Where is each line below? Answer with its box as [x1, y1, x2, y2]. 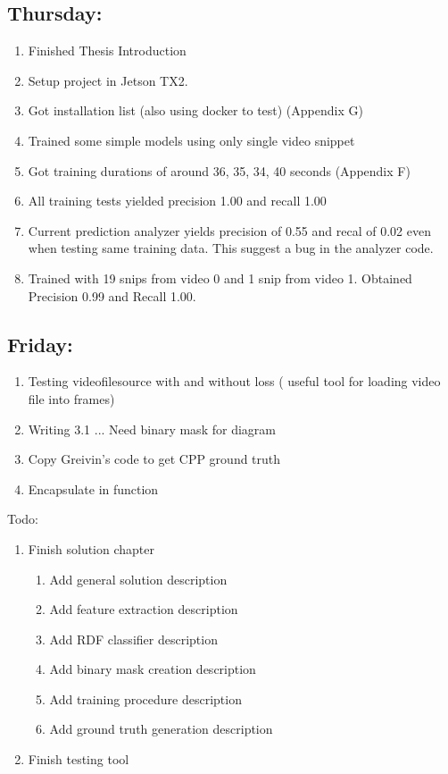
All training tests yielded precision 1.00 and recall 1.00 [28, 191, 327, 210]
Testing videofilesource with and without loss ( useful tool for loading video [28, 372, 441, 391]
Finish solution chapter [28, 539, 154, 558]
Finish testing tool [28, 750, 129, 769]
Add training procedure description [49, 689, 242, 708]
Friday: [7, 330, 73, 358]
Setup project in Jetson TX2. [28, 71, 188, 89]
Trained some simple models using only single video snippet [28, 130, 355, 149]
